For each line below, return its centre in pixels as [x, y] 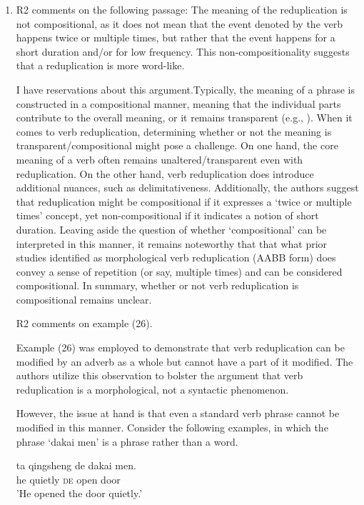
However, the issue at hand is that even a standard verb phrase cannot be [178, 413]
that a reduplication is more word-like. [100, 65]
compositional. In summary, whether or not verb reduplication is [157, 285]
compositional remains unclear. [84, 299]
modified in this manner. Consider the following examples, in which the [172, 427]
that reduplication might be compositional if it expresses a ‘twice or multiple [184, 201]
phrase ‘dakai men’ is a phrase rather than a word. [127, 441]
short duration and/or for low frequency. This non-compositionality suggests [183, 51]
